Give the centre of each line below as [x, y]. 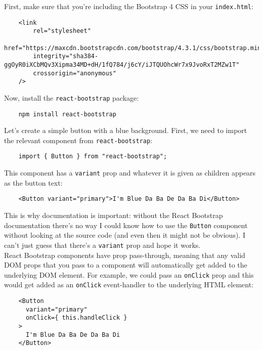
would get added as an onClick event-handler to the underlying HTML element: [129, 285]
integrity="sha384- [66, 56]
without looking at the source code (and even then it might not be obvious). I [125, 235]
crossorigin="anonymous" [75, 73]
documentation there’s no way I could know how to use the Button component [126, 225]
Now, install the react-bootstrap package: [72, 97]
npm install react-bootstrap [67, 114]
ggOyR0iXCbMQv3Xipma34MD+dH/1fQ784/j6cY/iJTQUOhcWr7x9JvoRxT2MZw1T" [122, 64]
